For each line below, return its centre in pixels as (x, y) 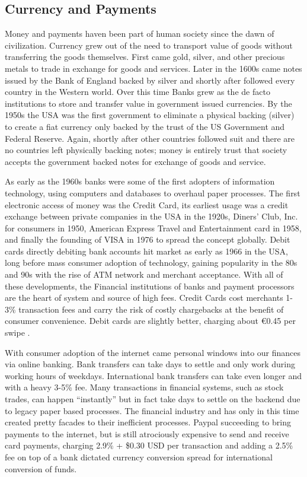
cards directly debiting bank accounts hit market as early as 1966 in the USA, (147, 251)
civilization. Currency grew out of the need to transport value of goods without (149, 45)
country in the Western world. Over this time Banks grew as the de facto (137, 92)
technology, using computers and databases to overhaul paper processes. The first (153, 193)
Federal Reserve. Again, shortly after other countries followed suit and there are (150, 138)
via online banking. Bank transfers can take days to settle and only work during (150, 364)
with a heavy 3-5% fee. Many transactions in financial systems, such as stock (144, 387)
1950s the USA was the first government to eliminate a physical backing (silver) (150, 115)
